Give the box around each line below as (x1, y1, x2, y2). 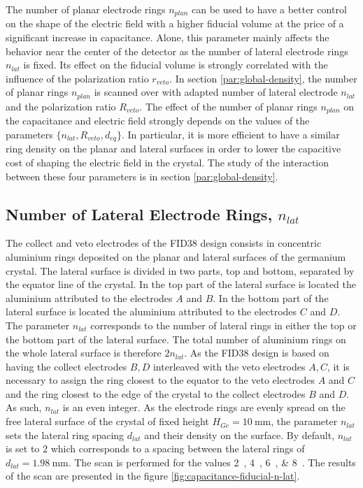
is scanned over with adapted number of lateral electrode (94, 85, 338, 99)
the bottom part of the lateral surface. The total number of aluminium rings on (6, 331, 346, 346)
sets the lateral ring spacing (6, 427, 124, 442)
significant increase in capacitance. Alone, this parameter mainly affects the (6, 30, 329, 45)
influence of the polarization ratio (6, 71, 149, 85)
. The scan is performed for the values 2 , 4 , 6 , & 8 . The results (68, 454, 356, 469)
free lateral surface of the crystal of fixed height (6, 414, 209, 429)
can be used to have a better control (191, 2, 347, 16)
